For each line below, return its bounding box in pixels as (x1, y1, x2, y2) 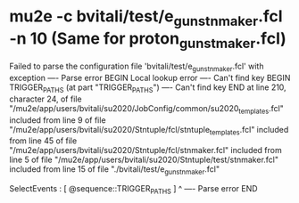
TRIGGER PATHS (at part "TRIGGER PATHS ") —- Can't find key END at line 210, (9, 82, 287, 94)
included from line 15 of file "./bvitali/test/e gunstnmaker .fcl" (9, 164, 220, 177)
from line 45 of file (9, 135, 78, 146)
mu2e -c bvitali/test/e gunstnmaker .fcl (9, 6, 283, 29)
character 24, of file (9, 93, 82, 104)
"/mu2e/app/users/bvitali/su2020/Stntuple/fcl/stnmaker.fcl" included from (9, 145, 283, 156)
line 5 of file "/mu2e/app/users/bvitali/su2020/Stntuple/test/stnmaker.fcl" (9, 154, 279, 166)
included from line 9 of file (9, 114, 106, 126)
